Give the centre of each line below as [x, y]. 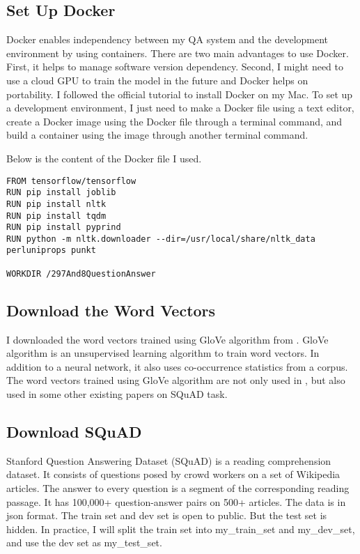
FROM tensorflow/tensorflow [71, 181]
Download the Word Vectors [111, 310]
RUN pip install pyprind [64, 228]
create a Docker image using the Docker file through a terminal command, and [174, 121]
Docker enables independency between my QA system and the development [167, 39]
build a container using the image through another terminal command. [157, 135]
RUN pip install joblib [61, 193]
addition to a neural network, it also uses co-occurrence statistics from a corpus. [177, 366]
